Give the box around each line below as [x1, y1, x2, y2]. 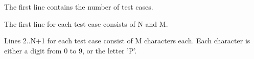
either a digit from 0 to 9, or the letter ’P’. [4, 45, 137, 55]
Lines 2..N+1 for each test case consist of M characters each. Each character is [4, 35, 250, 46]
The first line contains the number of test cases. [4, 2, 153, 12]
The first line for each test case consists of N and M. [4, 18, 168, 29]
